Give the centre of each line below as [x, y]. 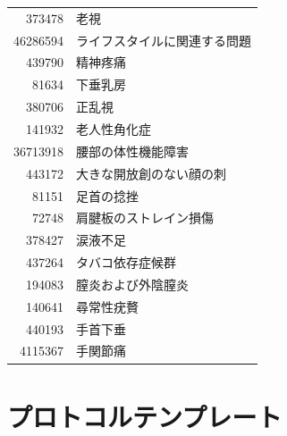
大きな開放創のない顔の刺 [151, 173]
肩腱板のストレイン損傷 [145, 218]
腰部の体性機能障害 [132, 151]
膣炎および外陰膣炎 [132, 284]
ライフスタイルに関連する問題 [164, 40]
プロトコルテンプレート [145, 416]
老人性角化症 [114, 128]
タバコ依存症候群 [126, 262]
